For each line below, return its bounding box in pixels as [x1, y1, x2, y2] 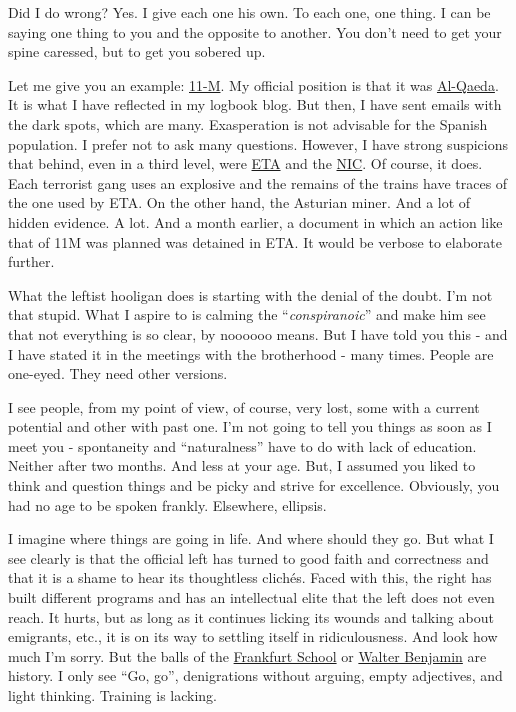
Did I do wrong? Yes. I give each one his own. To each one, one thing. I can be [8, 2, 491, 22]
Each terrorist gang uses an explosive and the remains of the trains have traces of [8, 172, 508, 193]
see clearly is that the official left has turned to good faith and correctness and [8, 547, 489, 568]
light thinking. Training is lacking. [8, 685, 218, 705]
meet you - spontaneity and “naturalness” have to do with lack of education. [8, 435, 477, 456]
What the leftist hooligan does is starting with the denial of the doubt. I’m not [8, 284, 493, 305]
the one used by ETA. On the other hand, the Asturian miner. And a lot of [8, 192, 471, 213]
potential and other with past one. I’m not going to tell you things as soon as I [8, 416, 492, 437]
